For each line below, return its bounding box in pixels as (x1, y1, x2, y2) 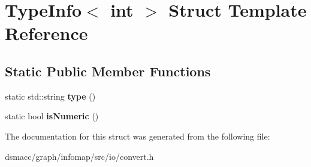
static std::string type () (5, 89, 96, 102)
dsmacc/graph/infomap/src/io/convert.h (5, 150, 154, 162)
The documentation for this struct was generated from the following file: (5, 129, 270, 142)
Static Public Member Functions (5, 61, 211, 80)
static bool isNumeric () (5, 110, 99, 122)
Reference (5, 21, 88, 45)
